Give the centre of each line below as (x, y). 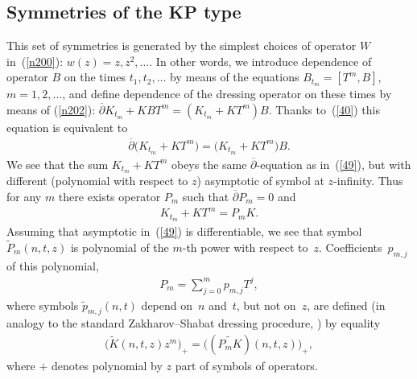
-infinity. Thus (368, 181)
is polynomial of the (120, 247)
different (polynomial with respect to (97, 181)
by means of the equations (235, 77)
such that (206, 196)
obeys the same (209, 164)
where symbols (43, 305)
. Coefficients (350, 247)
